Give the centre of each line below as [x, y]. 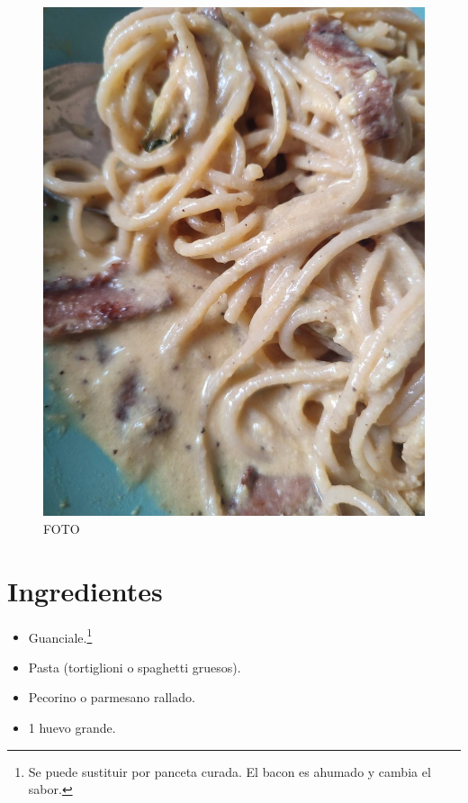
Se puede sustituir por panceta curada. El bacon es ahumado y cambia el [229, 771]
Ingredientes [85, 590]
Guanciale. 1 [60, 636]
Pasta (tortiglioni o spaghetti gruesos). [135, 667]
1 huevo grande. [72, 728]
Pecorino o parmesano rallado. [112, 697]
